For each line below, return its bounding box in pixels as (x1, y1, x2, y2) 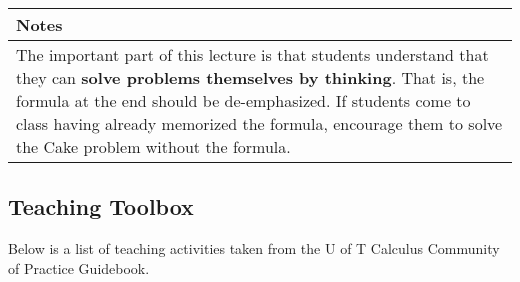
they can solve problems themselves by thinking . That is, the (16, 66, 485, 89)
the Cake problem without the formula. (16, 135, 291, 158)
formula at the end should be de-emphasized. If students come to (16, 89, 471, 112)
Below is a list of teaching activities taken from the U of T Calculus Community (8, 238, 500, 259)
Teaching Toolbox (8, 191, 194, 222)
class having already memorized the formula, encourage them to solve (16, 112, 503, 135)
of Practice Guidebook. (8, 257, 150, 278)
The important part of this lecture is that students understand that (16, 43, 489, 66)
